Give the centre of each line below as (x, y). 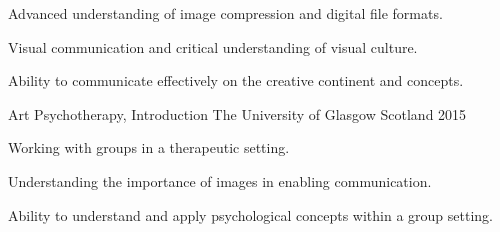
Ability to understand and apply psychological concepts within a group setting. (250, 214)
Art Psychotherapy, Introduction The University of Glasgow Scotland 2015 (237, 113)
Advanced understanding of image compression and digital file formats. (225, 13)
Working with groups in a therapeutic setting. (149, 147)
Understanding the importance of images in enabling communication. (220, 180)
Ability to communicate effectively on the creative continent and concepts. (236, 80)
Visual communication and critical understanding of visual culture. (213, 46)
